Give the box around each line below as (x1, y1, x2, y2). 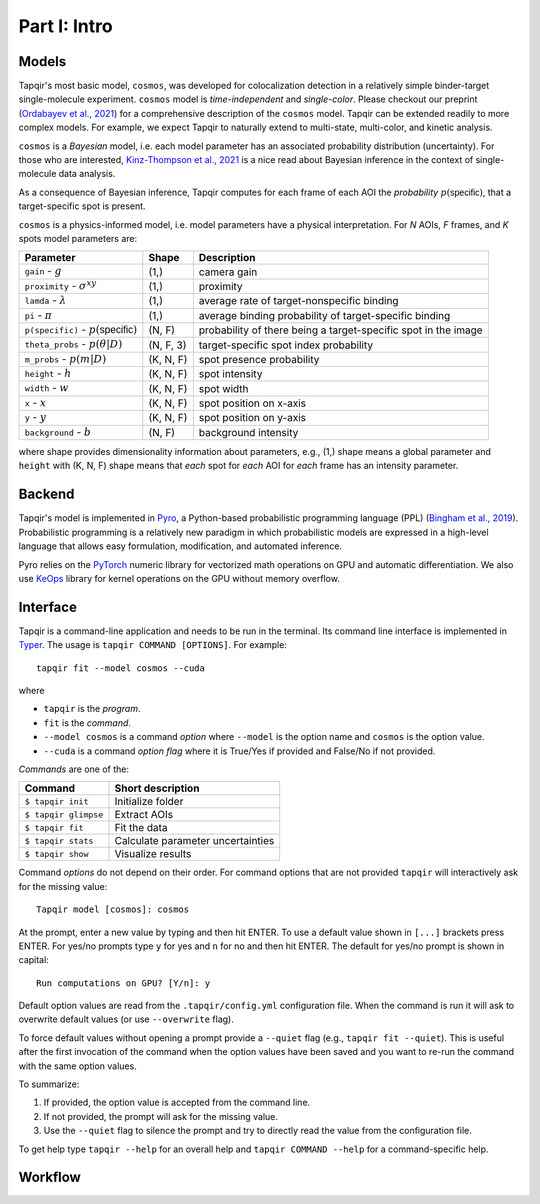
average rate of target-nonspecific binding (198, 294, 399, 308)
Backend (18, 486, 75, 503)
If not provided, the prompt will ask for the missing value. (43, 1110, 279, 1122)
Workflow (18, 1169, 82, 1186)
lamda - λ (24, 293, 67, 307)
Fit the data (114, 821, 169, 835)
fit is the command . (43, 716, 132, 729)
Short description (114, 781, 200, 795)
